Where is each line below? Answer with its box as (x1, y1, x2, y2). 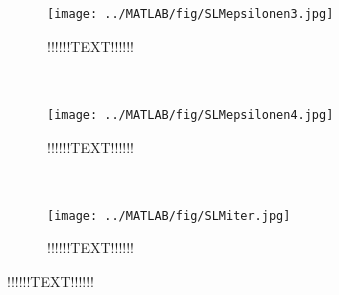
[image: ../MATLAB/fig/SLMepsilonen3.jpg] (47, 7, 334, 21)
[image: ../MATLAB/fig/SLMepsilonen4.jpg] (47, 107, 334, 122)
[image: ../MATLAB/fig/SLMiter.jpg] (47, 208, 291, 223)
